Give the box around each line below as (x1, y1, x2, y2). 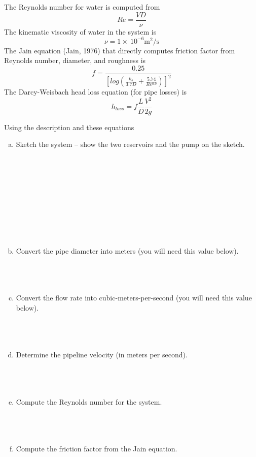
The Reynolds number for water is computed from (4, 2, 160, 12)
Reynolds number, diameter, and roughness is (4, 55, 146, 66)
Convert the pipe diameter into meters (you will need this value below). (16, 246, 239, 256)
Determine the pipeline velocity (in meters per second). (16, 349, 188, 360)
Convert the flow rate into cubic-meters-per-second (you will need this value (16, 292, 252, 303)
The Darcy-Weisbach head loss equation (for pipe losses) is (4, 86, 187, 97)
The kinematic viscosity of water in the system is (4, 26, 157, 37)
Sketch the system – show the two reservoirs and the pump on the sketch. (16, 139, 245, 149)
